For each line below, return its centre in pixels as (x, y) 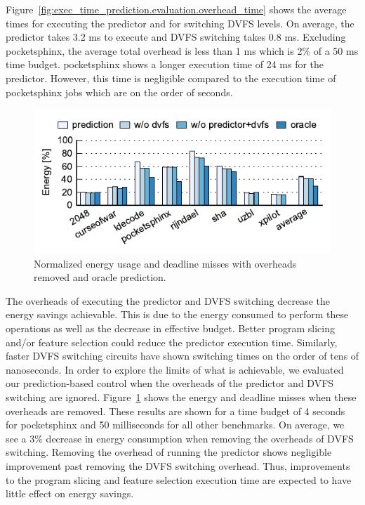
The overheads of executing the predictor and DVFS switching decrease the (168, 300)
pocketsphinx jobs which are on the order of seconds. (119, 92)
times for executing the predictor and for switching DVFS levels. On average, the (180, 23)
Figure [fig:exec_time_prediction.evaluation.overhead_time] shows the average (176, 9)
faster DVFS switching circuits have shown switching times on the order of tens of (182, 356)
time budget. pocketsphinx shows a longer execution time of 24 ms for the (165, 64)
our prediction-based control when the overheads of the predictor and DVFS (170, 383)
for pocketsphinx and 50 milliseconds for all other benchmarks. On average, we (175, 425)
